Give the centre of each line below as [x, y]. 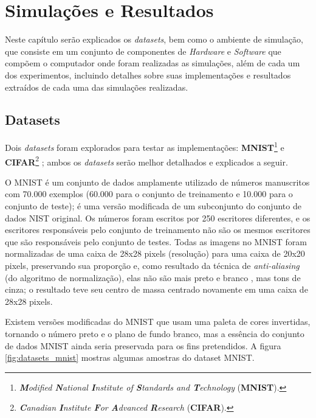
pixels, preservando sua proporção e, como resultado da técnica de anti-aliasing [152, 265]
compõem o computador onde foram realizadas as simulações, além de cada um [153, 63]
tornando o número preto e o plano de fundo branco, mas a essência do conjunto [155, 333]
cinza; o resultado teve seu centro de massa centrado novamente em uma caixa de [156, 289]
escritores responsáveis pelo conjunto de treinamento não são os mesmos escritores [158, 230]
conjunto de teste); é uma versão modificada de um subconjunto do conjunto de [153, 205]
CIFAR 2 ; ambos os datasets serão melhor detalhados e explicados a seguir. [146, 161]
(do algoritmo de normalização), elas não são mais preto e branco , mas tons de [153, 277]
